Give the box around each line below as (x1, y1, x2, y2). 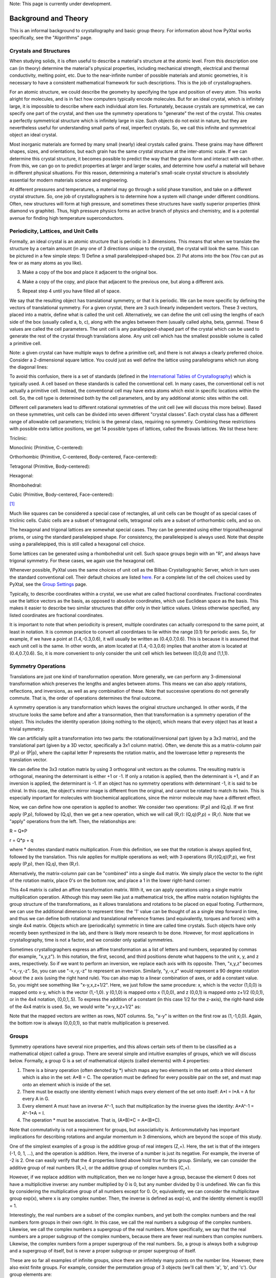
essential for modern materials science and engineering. (9, 177, 128, 183)
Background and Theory (9, 14, 89, 22)
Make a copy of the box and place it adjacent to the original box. (22, 269, 158, 276)
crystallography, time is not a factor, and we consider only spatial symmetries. (9, 937, 174, 943)
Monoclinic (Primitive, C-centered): (9, 444, 84, 450)
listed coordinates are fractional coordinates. (9, 612, 104, 618)
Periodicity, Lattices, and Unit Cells (9, 227, 99, 235)
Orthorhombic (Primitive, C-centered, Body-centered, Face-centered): (9, 454, 158, 460)
